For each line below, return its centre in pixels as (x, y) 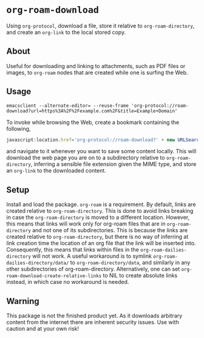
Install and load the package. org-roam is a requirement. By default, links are (101, 204)
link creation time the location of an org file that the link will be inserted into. (101, 243)
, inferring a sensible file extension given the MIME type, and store (114, 164)
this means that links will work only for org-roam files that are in (86, 224)
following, (19, 128)
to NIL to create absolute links (140, 275)
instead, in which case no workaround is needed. (68, 282)
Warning (23, 301)
